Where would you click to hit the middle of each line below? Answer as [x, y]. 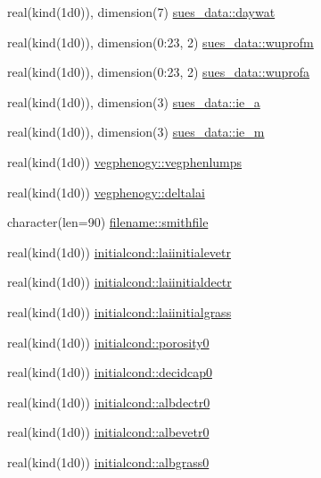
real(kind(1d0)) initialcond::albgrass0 [108, 461]
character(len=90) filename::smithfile [108, 222]
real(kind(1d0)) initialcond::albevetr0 [108, 432]
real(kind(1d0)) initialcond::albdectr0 [109, 402]
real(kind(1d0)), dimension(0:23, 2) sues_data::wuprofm [160, 42]
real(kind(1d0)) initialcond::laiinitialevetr [119, 252]
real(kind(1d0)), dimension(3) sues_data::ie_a [134, 101]
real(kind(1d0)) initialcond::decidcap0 [110, 372]
